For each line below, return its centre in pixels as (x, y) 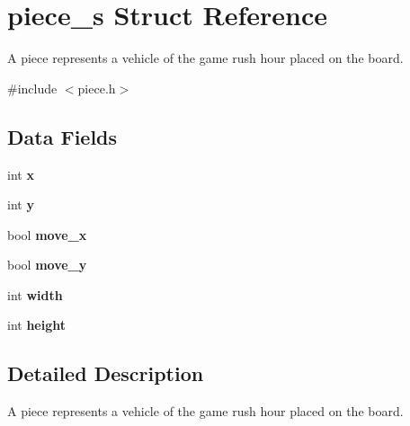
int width (35, 294)
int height (37, 325)
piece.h (97, 88)
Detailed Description (106, 373)
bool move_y (47, 265)
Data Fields (62, 136)
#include (32, 88)
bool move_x (47, 234)
